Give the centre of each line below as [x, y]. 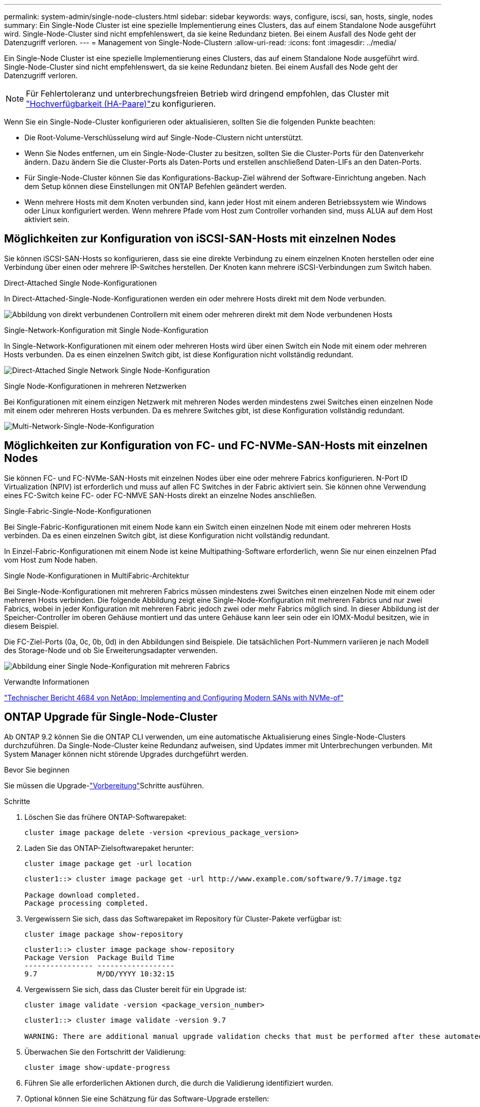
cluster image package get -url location [108, 863]
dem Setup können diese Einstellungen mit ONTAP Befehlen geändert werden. [156, 186]
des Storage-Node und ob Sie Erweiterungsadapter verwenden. [111, 650]
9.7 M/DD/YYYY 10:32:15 [100, 974]
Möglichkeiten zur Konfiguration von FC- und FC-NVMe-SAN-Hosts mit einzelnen [216, 446]
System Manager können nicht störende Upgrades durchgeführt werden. [126, 754]
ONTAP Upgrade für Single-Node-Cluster [111, 717]
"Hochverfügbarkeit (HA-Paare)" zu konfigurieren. [121, 104]
